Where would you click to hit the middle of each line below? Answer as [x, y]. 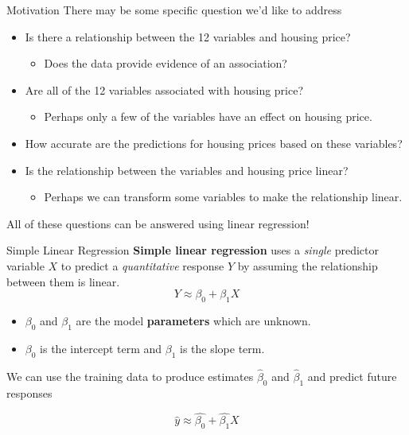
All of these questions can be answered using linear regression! [158, 223]
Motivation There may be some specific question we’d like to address [174, 10]
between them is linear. [63, 281]
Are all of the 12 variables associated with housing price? [164, 89]
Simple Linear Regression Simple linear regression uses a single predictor [193, 250]
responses [29, 392]
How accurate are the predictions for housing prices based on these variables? [214, 143]
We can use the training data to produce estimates [130, 376]
